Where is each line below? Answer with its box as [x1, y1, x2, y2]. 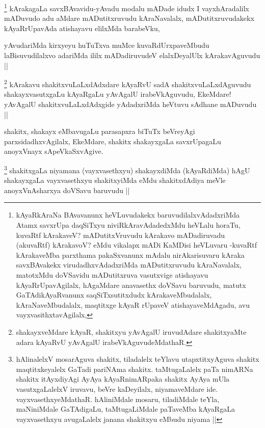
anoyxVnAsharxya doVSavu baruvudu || [4, 184, 130, 195]
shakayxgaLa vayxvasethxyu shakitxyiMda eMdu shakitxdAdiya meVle [4, 175, 226, 185]
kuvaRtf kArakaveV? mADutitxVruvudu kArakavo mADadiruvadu [16, 229, 225, 240]
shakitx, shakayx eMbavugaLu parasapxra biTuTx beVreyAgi [4, 126, 195, 137]
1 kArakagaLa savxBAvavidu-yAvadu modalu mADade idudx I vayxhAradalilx [4, 2, 249, 13]
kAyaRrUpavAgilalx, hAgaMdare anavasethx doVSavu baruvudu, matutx [16, 279, 246, 290]
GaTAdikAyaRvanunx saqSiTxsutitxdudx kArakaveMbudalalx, [16, 289, 212, 300]
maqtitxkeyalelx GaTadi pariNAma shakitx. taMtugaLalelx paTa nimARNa [16, 363, 253, 374]
